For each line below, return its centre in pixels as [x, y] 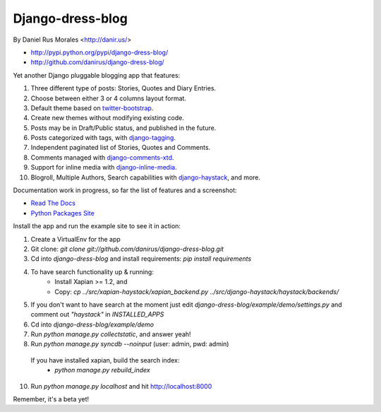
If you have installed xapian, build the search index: [105, 360]
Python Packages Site [62, 213]
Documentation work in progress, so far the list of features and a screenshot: [125, 190]
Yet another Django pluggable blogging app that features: [97, 75]
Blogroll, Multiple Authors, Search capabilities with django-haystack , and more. [146, 177]
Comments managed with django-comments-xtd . [102, 157]
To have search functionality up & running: [92, 271]
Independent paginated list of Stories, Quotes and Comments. [121, 148]
